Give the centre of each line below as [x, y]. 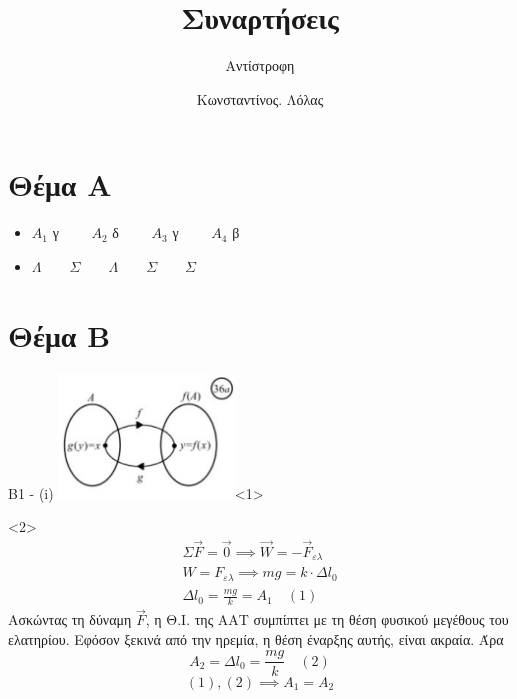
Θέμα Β [59, 334]
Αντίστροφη [260, 65]
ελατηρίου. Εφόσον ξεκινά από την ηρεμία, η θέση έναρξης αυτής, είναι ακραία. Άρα [256, 638]
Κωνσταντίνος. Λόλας [260, 98]
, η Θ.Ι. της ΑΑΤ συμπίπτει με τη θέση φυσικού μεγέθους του [327, 619]
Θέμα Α [60, 184]
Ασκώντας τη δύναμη [70, 619]
